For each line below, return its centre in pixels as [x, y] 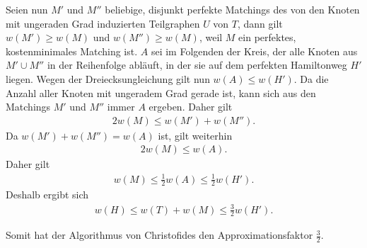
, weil [211, 37]
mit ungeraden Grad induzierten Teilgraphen [103, 23]
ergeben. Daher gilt [191, 107]
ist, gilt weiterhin [195, 135]
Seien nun [27, 9]
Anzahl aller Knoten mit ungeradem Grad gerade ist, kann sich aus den [161, 92]
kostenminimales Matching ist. [72, 51]
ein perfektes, [267, 37]
